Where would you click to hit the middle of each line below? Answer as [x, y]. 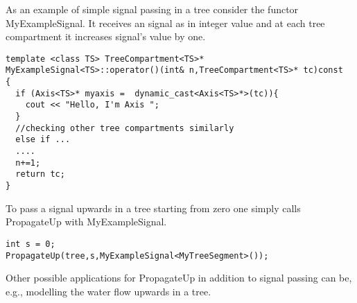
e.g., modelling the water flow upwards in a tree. [108, 291]
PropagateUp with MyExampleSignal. [86, 222]
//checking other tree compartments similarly [125, 128]
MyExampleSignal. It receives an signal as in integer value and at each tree [165, 23]
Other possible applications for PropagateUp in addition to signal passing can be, [179, 278]
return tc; [40, 174]
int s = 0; [31, 244]
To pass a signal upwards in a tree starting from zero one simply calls [153, 208]
